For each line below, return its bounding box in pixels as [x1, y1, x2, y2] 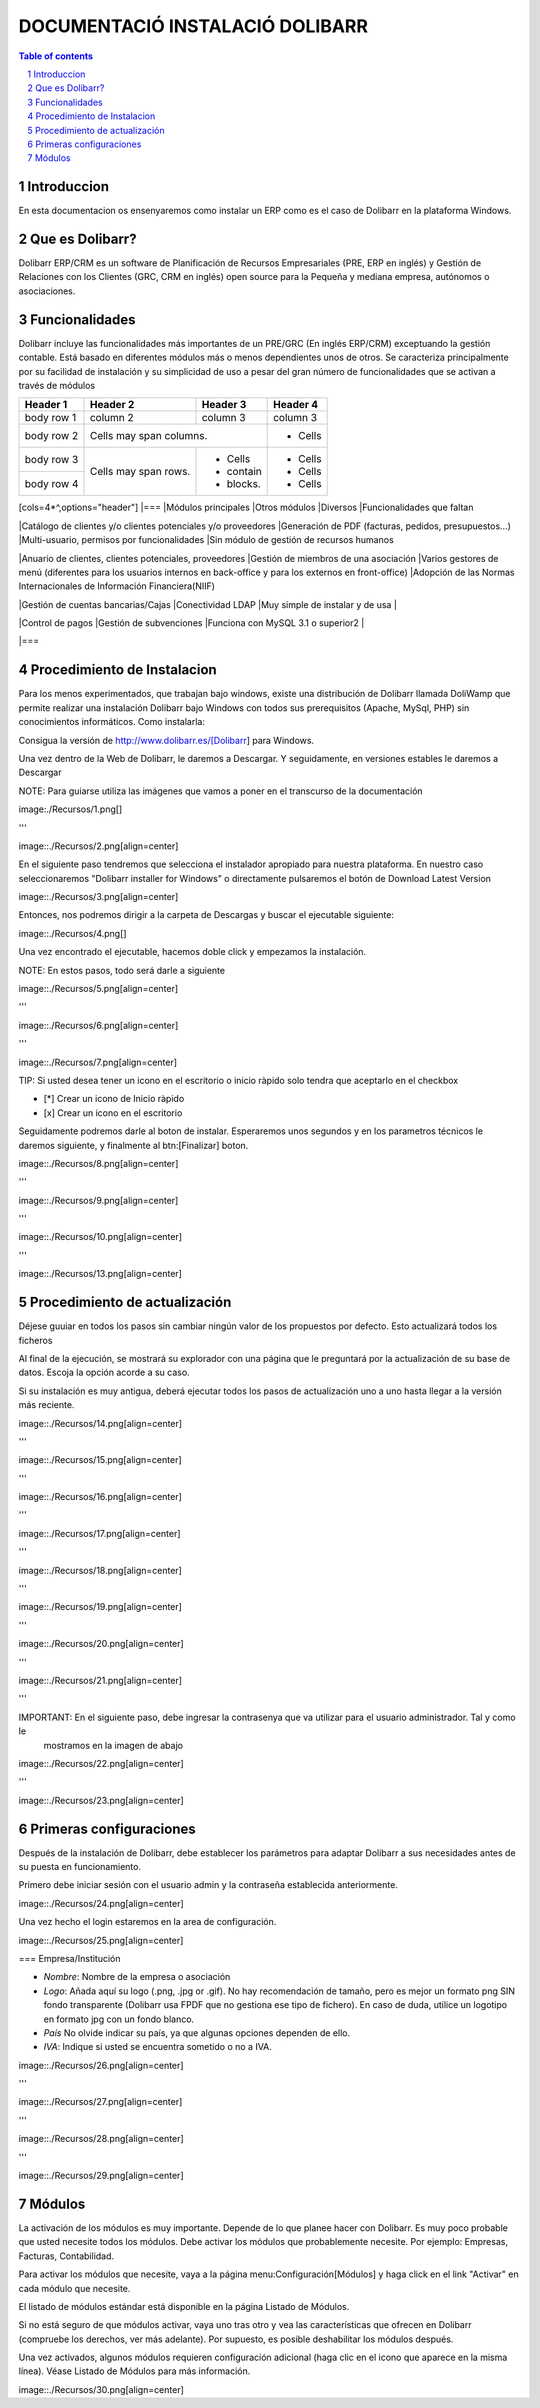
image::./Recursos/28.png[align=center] [18, 2133, 184, 2145]
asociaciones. [18, 285, 76, 297]
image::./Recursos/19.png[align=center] [18, 1601, 182, 1613]
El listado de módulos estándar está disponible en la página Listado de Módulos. [18, 2300, 350, 2312]
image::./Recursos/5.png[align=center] [18, 983, 179, 995]
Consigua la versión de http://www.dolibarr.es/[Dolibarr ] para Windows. [18, 734, 315, 746]
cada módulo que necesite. [18, 2282, 131, 2294]
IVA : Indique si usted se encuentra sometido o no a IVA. [43, 2041, 272, 2053]
